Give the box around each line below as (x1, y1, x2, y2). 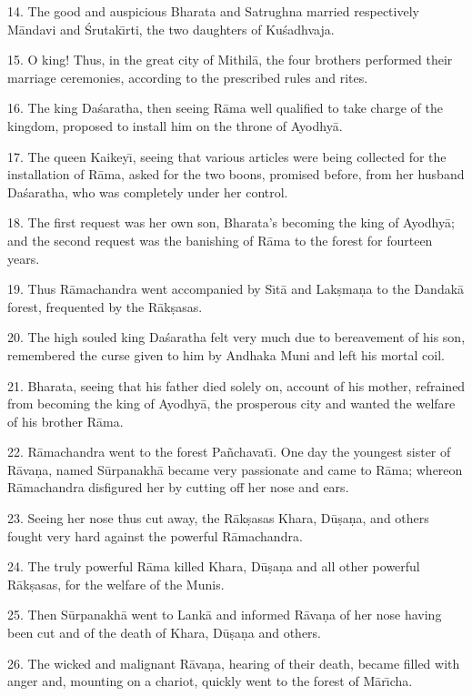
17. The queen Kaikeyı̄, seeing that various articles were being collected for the (7, 146, 447, 166)
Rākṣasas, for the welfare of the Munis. (7, 574, 225, 593)
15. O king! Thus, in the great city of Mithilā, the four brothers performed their (7, 50, 453, 69)
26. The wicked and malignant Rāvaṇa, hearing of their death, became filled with (7, 653, 460, 672)
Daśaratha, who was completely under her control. (7, 182, 288, 201)
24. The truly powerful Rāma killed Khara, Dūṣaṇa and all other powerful (7, 557, 420, 576)
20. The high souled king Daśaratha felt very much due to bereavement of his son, (7, 328, 466, 347)
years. (7, 248, 40, 267)
